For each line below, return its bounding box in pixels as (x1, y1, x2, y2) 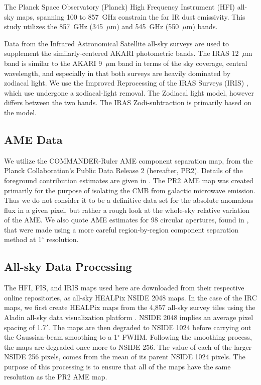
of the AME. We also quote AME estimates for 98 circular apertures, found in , (4, 214, 249, 225)
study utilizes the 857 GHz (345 (4, 21, 103, 32)
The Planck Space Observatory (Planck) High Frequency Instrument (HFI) (4, 2, 235, 12)
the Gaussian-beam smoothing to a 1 (4, 332, 117, 342)
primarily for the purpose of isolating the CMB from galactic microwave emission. (4, 185, 255, 195)
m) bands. (186, 21, 218, 32)
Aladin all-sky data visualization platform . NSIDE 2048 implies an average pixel (4, 312, 253, 323)
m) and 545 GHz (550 (110, 21, 179, 32)
